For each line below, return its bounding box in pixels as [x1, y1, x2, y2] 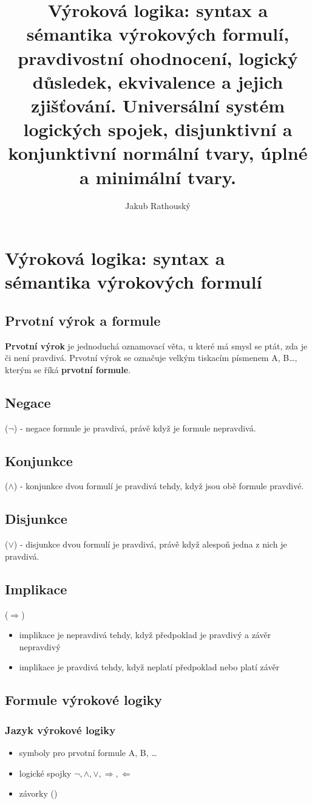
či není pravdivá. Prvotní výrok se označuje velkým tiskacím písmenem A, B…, [5, 351, 297, 364]
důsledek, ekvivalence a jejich [32, 69, 283, 94]
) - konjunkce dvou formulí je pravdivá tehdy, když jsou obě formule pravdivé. [13, 479, 304, 492]
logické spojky [19, 766, 72, 779]
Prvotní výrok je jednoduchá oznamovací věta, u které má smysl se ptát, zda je [5, 339, 308, 352]
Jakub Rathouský [125, 199, 191, 212]
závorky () [19, 787, 58, 800]
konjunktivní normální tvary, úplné [8, 140, 308, 165]
